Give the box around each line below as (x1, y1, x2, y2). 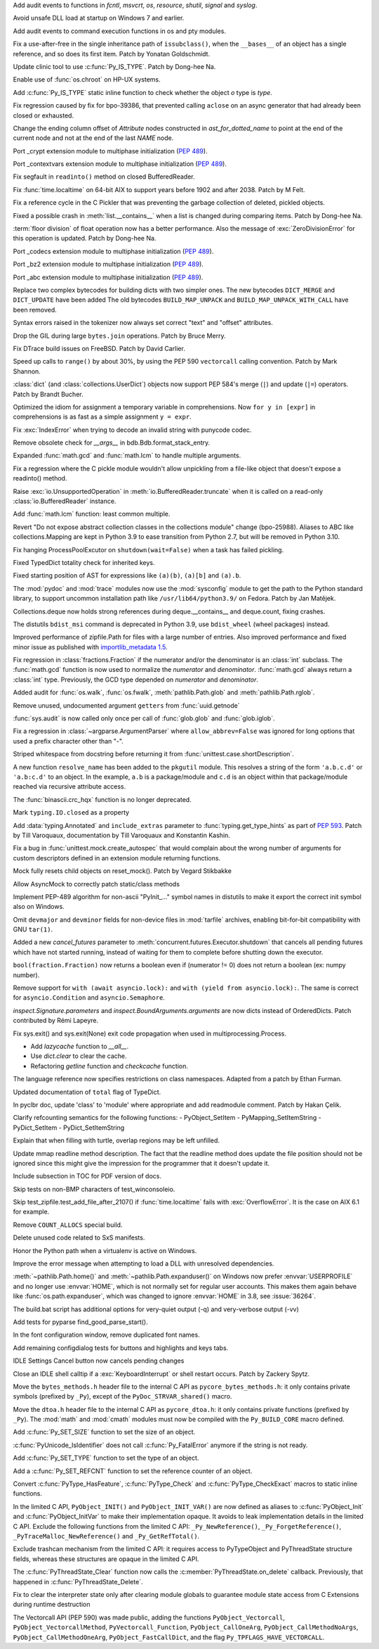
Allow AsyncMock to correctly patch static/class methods (13, 879, 180, 888)
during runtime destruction (13, 1600, 91, 1609)
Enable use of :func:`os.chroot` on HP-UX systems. (13, 75, 161, 84)
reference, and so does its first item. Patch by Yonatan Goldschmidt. (13, 49, 211, 58)
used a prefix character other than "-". (13, 737, 124, 745)
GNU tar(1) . (13, 925, 53, 934)
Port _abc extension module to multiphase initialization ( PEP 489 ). (13, 273, 204, 281)
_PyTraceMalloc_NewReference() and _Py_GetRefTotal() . (13, 1532, 200, 1540)
